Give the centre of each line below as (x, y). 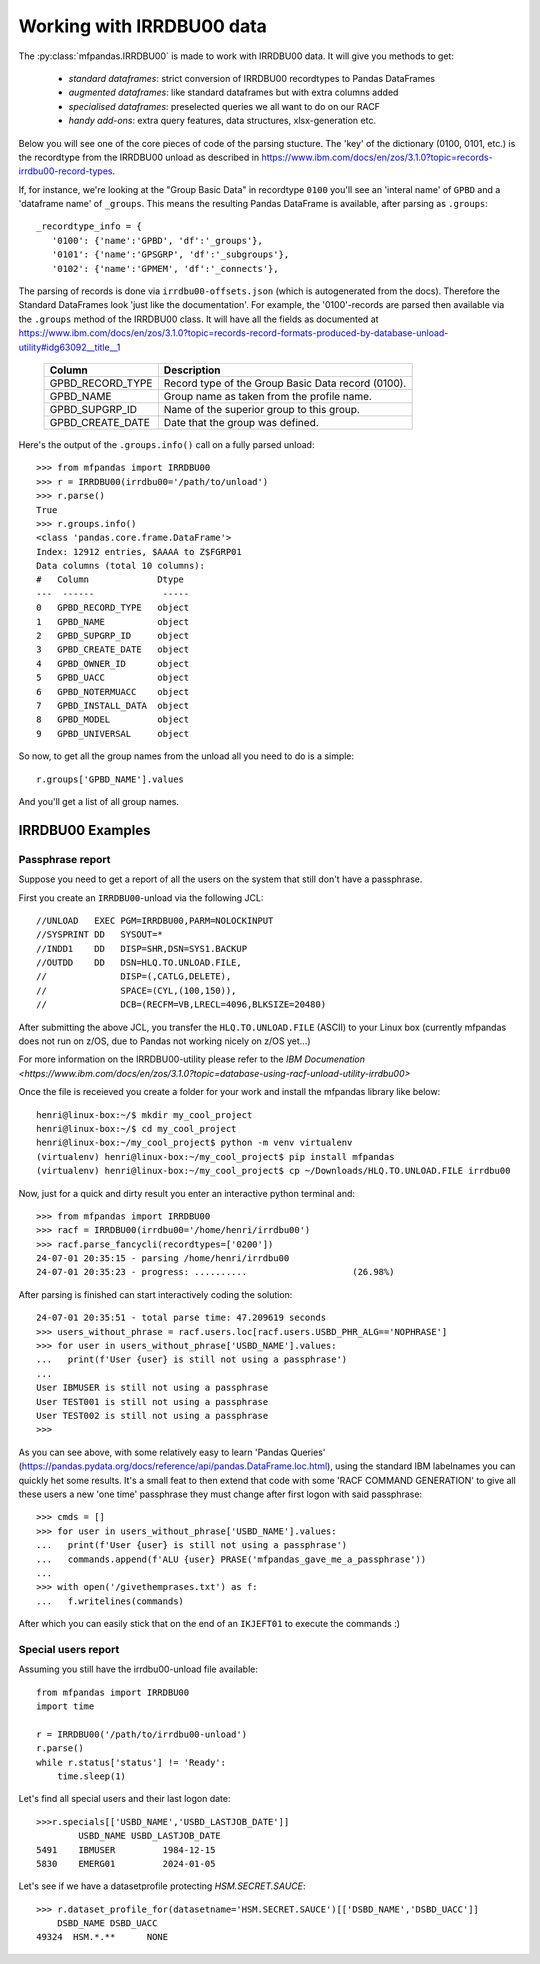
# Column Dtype (110, 579)
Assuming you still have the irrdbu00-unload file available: (138, 1669)
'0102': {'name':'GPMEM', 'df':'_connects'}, (165, 268)
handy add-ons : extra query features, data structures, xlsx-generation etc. (222, 121)
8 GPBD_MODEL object (113, 719)
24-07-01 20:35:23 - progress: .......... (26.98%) (215, 1272)
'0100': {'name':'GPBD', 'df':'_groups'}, (157, 240)
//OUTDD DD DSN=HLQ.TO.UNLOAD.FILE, (139, 963)
